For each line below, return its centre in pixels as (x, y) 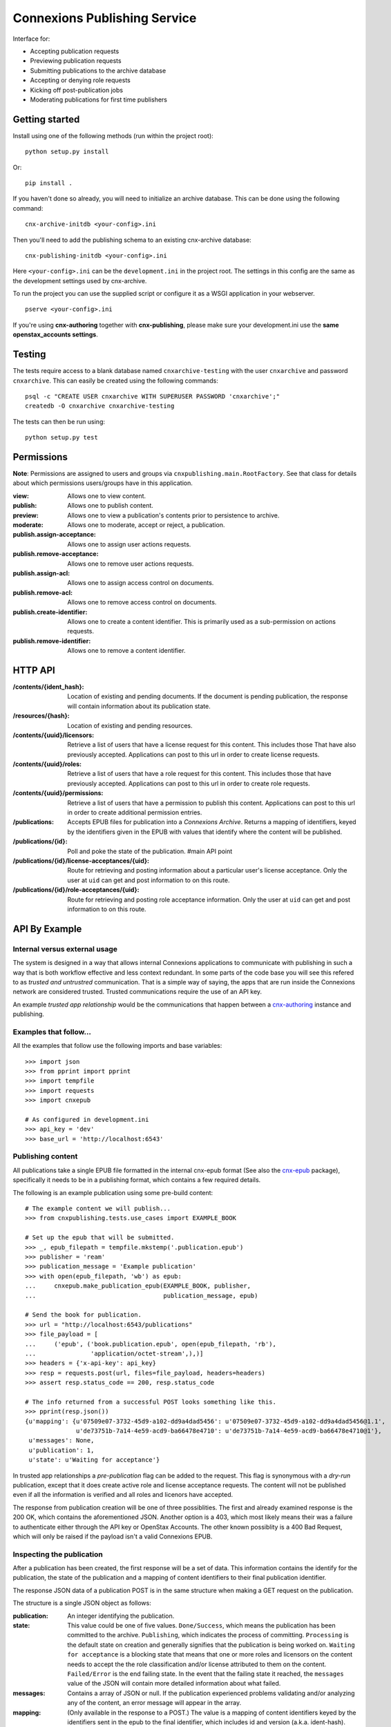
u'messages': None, (61, 1441)
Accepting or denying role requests (80, 80)
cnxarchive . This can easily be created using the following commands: (116, 381)
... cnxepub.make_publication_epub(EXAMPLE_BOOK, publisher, (138, 1286)
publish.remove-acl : (42, 592)
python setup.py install (67, 152)
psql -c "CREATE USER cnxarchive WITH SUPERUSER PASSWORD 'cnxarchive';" (153, 396)
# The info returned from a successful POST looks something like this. (151, 1402)
